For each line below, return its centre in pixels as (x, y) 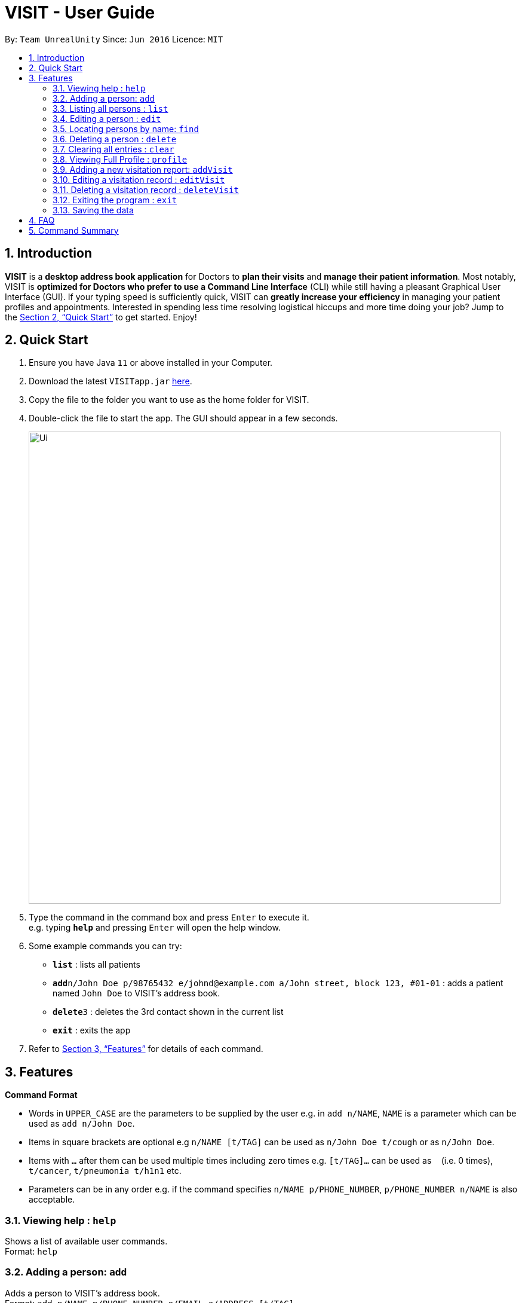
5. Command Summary (74, 230)
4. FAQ (42, 220)
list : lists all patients (96, 965)
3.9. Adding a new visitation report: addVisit (143, 169)
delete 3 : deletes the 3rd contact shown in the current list (168, 1012)
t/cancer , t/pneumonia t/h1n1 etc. (105, 1171)
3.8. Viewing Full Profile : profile (120, 159)
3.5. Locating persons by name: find (126, 129)
